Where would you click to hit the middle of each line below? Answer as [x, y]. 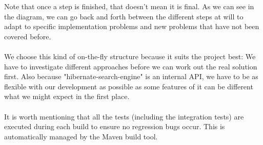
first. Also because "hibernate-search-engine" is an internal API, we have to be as [131, 76]
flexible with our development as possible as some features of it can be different [129, 86]
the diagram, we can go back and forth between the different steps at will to [124, 16]
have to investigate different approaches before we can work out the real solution [131, 66]
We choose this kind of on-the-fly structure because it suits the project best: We [130, 56]
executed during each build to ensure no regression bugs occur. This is [115, 126]
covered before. [28, 36]
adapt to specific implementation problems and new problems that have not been [132, 26]
